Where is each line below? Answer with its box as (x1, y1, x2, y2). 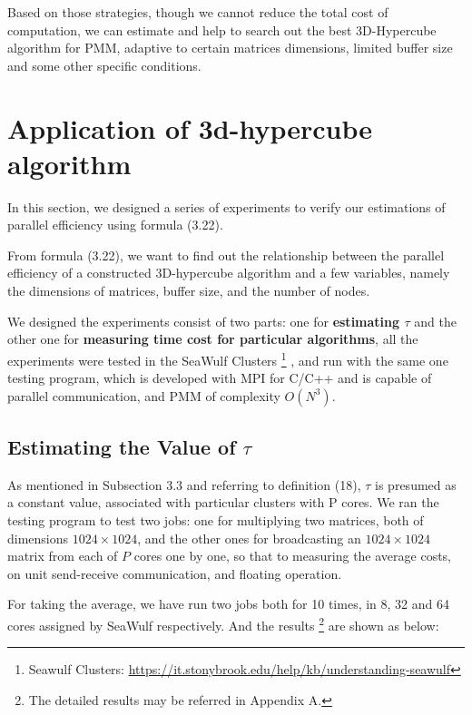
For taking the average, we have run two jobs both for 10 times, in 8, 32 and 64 (7, 594, 449, 613)
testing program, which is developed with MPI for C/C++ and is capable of (7, 368, 432, 387)
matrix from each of (7, 546, 118, 565)
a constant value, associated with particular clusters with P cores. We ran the (7, 493, 439, 512)
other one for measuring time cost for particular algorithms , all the (7, 329, 418, 348)
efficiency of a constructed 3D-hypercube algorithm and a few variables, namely (7, 263, 450, 282)
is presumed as (375, 475, 457, 494)
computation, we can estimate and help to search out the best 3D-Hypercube (7, 20, 437, 39)
